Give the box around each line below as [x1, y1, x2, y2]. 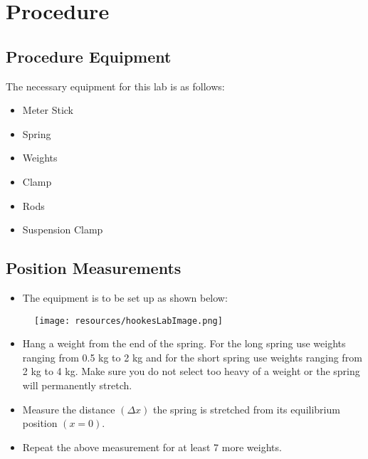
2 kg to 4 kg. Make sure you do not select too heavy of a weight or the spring [22, 364, 360, 379]
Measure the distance [22, 401, 115, 416]
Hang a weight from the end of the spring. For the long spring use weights [22, 336, 346, 351]
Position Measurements [6, 257, 182, 279]
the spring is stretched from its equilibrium [152, 401, 340, 416]
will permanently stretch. [22, 377, 132, 392]
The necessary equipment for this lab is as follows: [6, 78, 225, 93]
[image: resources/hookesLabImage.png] [34, 315, 223, 326]
